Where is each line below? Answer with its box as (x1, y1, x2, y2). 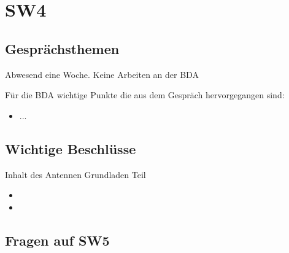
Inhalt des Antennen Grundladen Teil (5, 168, 146, 181)
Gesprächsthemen (5, 39, 120, 58)
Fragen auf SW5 (5, 230, 110, 249)
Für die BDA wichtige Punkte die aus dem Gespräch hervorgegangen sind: (5, 88, 285, 101)
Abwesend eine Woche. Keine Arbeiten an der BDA (5, 68, 199, 80)
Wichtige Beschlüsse (5, 139, 136, 158)
